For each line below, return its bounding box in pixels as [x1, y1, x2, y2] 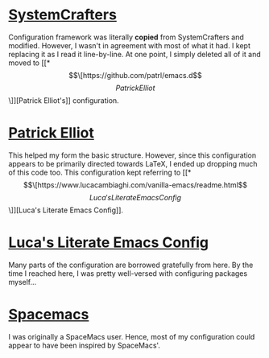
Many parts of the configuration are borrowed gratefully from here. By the [8, 260, 254, 270]
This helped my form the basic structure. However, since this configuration [8, 150, 256, 160]
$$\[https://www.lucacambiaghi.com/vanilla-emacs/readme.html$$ [23, 179, 248, 190]
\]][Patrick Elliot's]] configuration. [8, 95, 119, 105]
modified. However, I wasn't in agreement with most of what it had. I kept [8, 40, 251, 50]
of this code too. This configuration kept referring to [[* [8, 167, 192, 177]
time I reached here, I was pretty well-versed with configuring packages [8, 268, 248, 278]
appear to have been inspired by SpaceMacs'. [8, 340, 161, 350]
